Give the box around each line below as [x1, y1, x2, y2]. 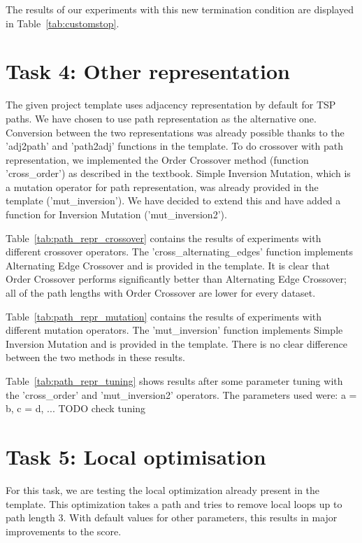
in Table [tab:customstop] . [6, 15, 120, 30]
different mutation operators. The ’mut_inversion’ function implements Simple [6, 323, 343, 337]
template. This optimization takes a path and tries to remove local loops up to [6, 496, 342, 511]
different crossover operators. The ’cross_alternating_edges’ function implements [6, 244, 354, 259]
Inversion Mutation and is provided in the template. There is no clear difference [6, 336, 347, 351]
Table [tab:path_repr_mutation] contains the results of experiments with [6, 309, 322, 323]
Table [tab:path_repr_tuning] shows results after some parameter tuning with [6, 374, 343, 388]
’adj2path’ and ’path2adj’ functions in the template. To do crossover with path [6, 139, 343, 153]
